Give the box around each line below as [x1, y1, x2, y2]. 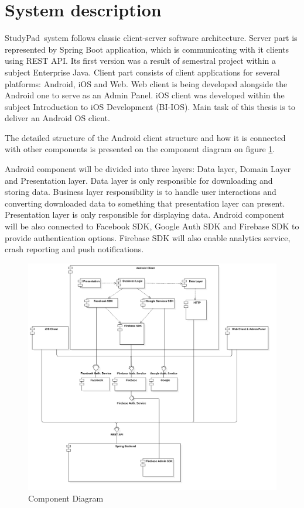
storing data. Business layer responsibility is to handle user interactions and [5, 186, 276, 198]
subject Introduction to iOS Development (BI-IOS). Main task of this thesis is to [5, 100, 295, 112]
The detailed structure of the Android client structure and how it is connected [5, 131, 286, 143]
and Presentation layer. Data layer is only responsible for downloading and [5, 174, 273, 186]
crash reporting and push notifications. [5, 243, 144, 255]
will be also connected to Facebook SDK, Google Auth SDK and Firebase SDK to [5, 220, 299, 232]
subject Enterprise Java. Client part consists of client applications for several [5, 66, 280, 78]
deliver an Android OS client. [5, 112, 110, 124]
